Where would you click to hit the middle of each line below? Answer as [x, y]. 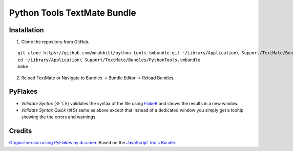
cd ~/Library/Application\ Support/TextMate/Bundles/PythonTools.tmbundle [109, 60]
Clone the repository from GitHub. [55, 42]
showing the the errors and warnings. [59, 117]
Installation [26, 30]
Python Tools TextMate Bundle [73, 13]
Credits [21, 131]
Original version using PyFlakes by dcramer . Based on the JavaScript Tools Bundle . [93, 143]
